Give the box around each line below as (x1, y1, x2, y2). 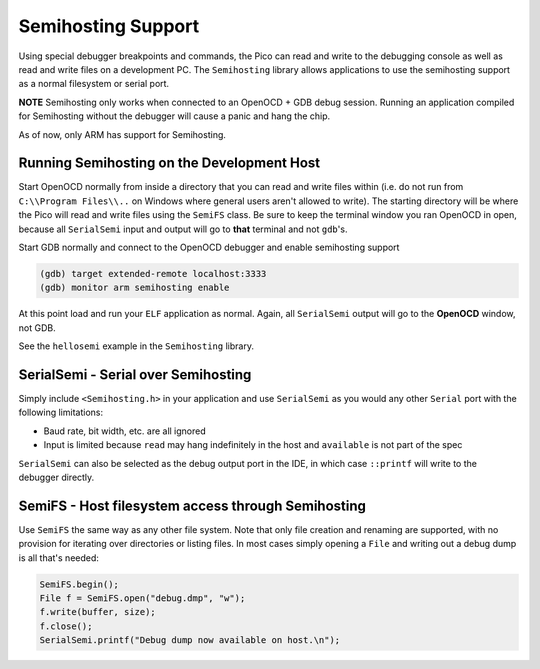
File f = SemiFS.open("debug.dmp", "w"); (39, 593, 246, 604)
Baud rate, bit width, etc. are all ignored (43, 425, 207, 437)
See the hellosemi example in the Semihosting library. (18, 340, 255, 352)
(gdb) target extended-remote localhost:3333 (39, 268, 267, 279)
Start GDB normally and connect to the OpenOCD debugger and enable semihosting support (18, 241, 400, 253)
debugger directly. (18, 471, 95, 483)
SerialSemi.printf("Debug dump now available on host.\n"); (39, 635, 341, 646)
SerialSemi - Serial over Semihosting (18, 366, 252, 383)
